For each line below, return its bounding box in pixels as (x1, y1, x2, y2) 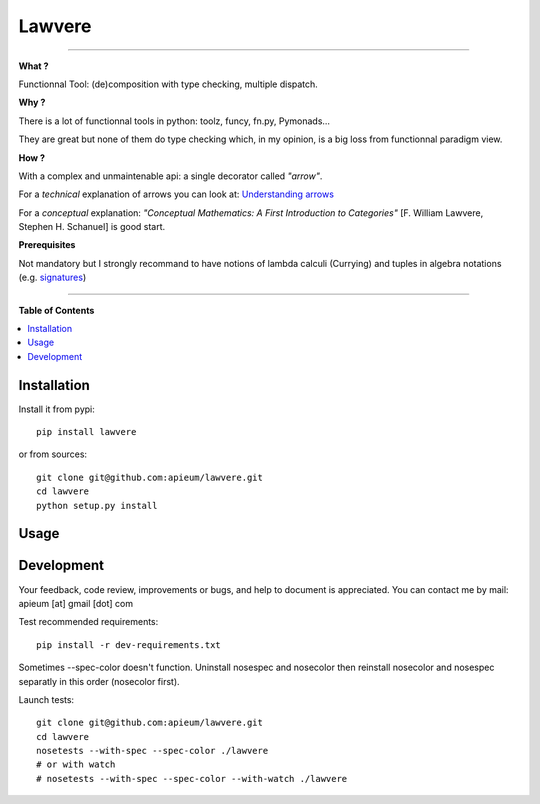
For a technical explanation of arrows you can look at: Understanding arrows (18, 188, 335, 200)
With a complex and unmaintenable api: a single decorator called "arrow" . (18, 170, 323, 182)
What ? (18, 60, 49, 72)
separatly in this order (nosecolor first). (18, 675, 180, 687)
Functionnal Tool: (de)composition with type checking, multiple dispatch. (18, 78, 319, 90)
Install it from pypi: (18, 403, 95, 415)
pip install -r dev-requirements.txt (36, 639, 222, 650)
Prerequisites (18, 239, 76, 251)
